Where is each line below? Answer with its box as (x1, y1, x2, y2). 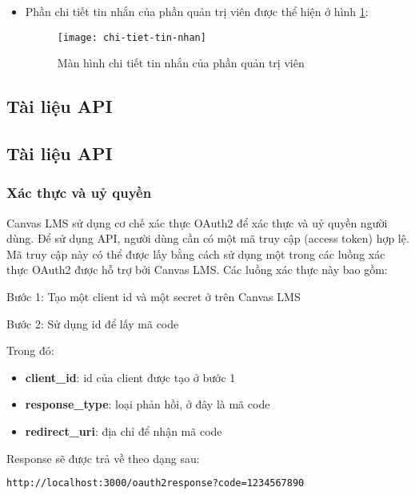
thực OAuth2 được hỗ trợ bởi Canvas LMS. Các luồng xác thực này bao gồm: (6, 261, 388, 278)
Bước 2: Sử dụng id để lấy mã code (6, 315, 179, 332)
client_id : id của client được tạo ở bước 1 (25, 368, 236, 385)
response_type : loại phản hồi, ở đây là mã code (25, 396, 270, 412)
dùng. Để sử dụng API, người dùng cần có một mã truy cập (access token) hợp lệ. (6, 230, 409, 247)
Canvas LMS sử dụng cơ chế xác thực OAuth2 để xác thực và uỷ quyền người (6, 214, 388, 231)
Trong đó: (6, 342, 54, 359)
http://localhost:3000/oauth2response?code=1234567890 (6, 477, 305, 489)
